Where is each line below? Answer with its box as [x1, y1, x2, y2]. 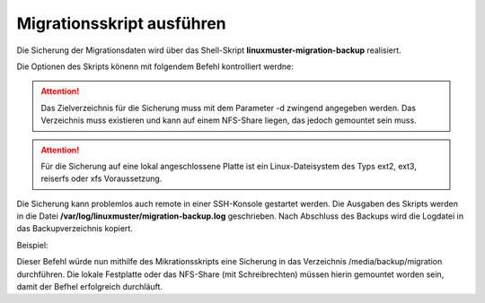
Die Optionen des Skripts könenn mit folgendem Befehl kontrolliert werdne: [16, 61, 294, 72]
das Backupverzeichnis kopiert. [16, 223, 134, 234]
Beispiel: [16, 239, 48, 250]
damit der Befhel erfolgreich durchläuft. [16, 281, 163, 292]
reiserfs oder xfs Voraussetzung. [40, 173, 163, 184]
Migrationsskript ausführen [16, 13, 226, 33]
